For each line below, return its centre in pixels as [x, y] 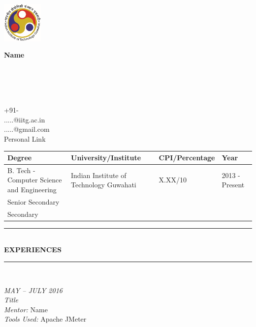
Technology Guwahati [104, 185]
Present [233, 185]
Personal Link [25, 138]
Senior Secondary [33, 201]
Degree [20, 158]
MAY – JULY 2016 [33, 290]
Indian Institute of [99, 175]
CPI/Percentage [187, 158]
